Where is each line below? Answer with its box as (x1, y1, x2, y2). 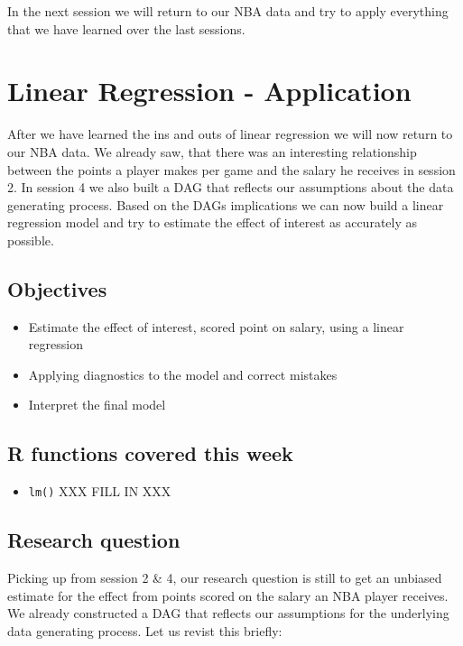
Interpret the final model (28, 395, 166, 414)
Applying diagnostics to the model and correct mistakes (28, 365, 338, 383)
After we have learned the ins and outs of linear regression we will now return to (7, 125, 453, 143)
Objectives (7, 274, 107, 302)
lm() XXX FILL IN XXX (28, 482, 171, 501)
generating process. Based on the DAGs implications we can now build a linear (7, 195, 444, 214)
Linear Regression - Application (7, 72, 412, 109)
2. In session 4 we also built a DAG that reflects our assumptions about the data (7, 178, 454, 197)
